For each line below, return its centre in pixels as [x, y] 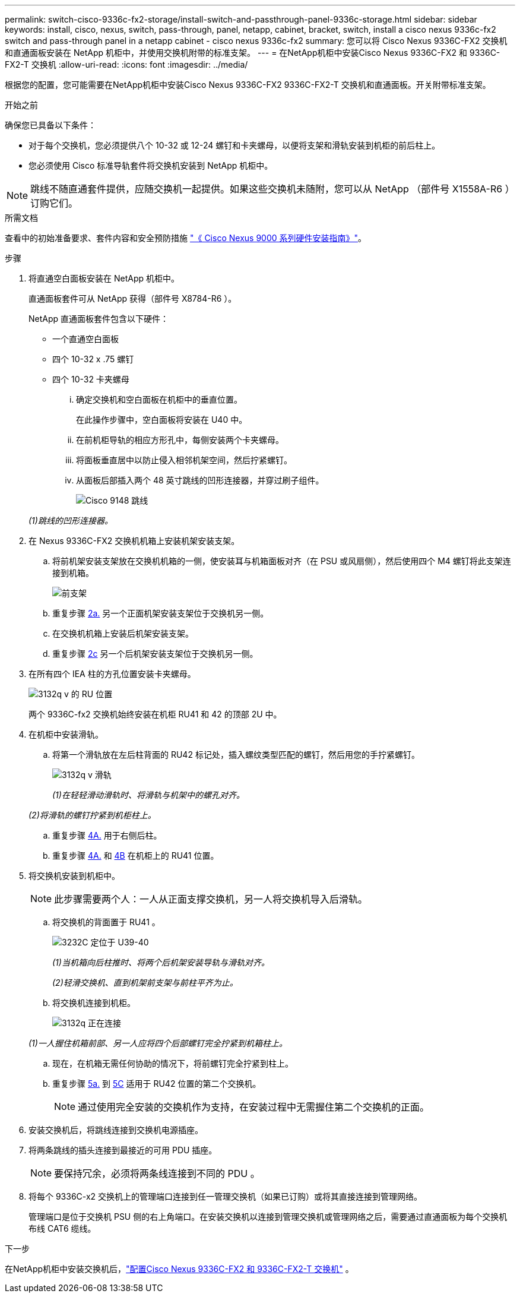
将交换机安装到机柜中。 [74, 876]
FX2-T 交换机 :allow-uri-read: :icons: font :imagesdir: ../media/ [126, 64]
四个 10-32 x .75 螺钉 [93, 359]
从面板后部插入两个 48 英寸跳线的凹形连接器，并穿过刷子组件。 [200, 480]
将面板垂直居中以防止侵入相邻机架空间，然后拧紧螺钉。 [184, 460]
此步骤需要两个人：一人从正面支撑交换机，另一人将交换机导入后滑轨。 [211, 899]
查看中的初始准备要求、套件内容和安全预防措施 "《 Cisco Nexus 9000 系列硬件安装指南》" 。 [186, 238]
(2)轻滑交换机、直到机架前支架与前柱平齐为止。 [145, 983]
